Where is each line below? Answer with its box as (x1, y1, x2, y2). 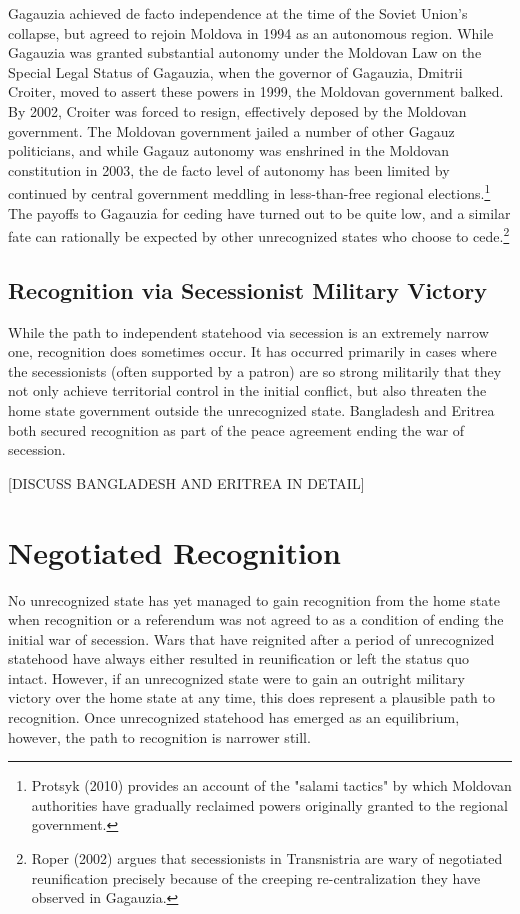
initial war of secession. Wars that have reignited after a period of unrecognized (8, 628, 495, 649)
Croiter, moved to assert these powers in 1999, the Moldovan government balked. (8, 81, 504, 102)
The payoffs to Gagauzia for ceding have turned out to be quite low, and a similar (8, 202, 511, 223)
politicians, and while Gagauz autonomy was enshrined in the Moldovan (8, 140, 450, 161)
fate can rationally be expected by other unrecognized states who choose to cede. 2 (8, 223, 510, 246)
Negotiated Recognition (8, 531, 341, 572)
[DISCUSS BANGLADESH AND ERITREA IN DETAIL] (8, 472, 365, 493)
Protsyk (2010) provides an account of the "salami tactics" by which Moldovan (31, 775, 512, 796)
